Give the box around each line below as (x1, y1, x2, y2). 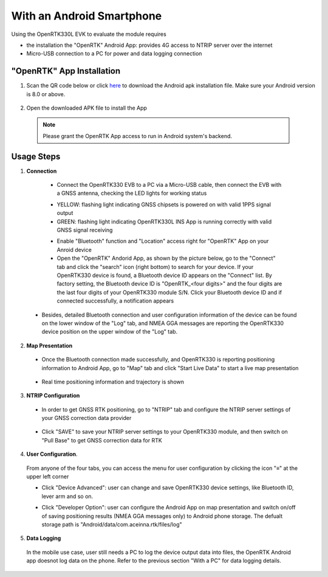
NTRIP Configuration (26, 392, 80, 399)
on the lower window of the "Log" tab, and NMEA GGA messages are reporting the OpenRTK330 (41, 320, 284, 327)
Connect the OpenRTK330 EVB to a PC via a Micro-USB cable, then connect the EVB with (56, 181, 282, 189)
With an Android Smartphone (11, 9, 162, 23)
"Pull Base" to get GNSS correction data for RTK (41, 436, 162, 444)
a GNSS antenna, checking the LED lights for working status (56, 189, 207, 197)
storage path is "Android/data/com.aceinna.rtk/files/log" (41, 520, 182, 528)
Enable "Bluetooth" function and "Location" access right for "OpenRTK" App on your (56, 237, 269, 245)
